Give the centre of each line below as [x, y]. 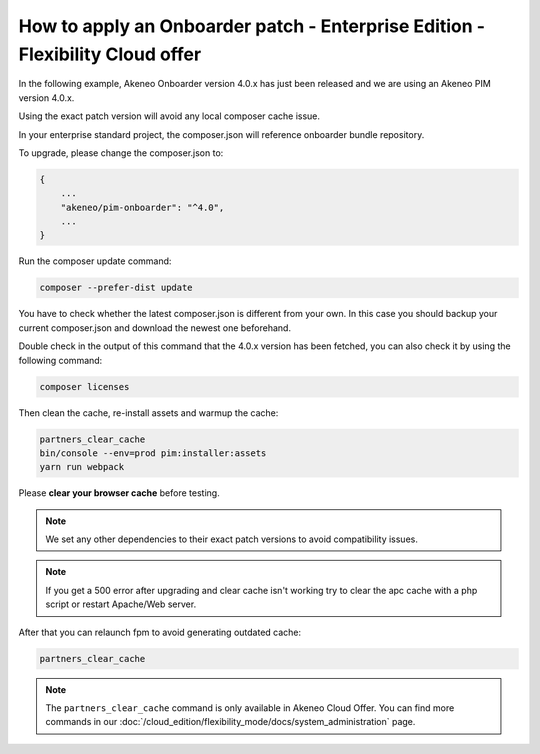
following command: [60, 360]
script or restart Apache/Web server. [121, 604]
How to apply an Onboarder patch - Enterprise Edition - [251, 26]
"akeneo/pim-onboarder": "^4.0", [142, 207]
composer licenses [84, 386]
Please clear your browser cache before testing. [119, 493]
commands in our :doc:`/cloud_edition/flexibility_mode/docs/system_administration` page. [230, 722]
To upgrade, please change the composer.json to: [121, 152]
